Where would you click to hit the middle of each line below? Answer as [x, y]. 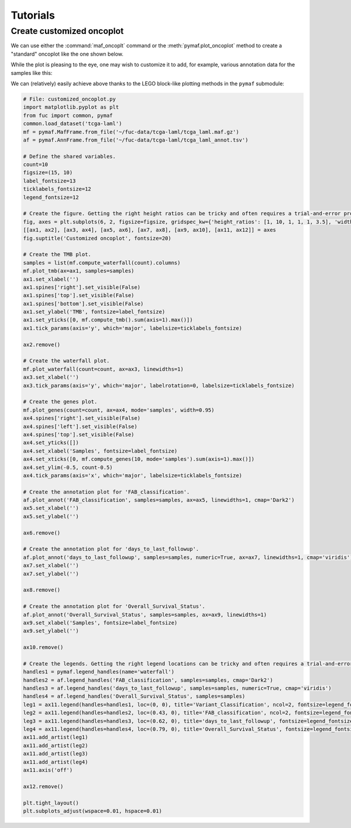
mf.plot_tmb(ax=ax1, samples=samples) [79, 271]
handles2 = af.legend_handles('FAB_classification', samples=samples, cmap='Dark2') [148, 680]
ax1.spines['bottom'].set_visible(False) [83, 303]
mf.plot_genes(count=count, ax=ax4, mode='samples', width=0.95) [119, 410]
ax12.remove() [43, 786]
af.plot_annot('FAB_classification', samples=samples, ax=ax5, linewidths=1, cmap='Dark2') [159, 500]
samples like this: [32, 73]
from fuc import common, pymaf [68, 115]
